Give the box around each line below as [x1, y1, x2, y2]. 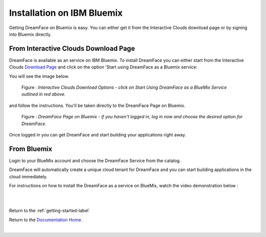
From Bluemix [9, 144, 53, 153]
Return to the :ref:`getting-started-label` [9, 207, 90, 214]
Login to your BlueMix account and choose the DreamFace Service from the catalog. [9, 158, 181, 164]
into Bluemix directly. [9, 31, 52, 37]
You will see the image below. [9, 73, 69, 79]
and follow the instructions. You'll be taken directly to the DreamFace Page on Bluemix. [9, 102, 186, 108]
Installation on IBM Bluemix [9, 7, 123, 18]
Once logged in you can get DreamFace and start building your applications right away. [9, 132, 187, 137]
